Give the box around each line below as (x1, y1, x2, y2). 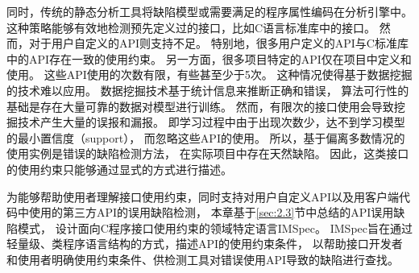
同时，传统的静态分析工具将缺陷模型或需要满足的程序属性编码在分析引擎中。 (6, 3, 413, 19)
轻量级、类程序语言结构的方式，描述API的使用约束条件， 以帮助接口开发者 (6, 235, 403, 252)
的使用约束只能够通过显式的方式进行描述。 (6, 160, 232, 177)
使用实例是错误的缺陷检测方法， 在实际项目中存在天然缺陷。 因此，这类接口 (6, 145, 409, 162)
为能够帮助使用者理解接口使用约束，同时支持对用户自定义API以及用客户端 (6, 188, 400, 205)
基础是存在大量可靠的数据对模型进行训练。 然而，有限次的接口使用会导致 (6, 97, 394, 114)
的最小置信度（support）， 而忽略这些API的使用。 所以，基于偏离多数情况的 (6, 129, 405, 146)
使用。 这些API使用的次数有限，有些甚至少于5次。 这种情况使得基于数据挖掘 (6, 66, 413, 83)
